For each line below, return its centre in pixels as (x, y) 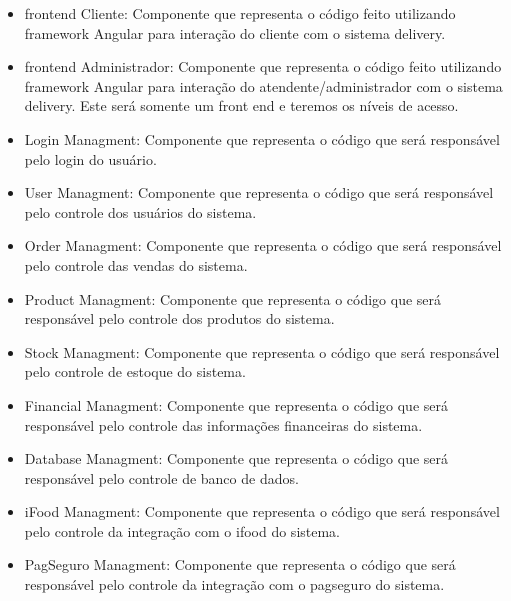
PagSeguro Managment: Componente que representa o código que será (240, 564)
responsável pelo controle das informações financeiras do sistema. (223, 424)
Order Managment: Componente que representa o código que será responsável (263, 245)
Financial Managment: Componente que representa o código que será (236, 404)
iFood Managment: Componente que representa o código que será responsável (262, 511)
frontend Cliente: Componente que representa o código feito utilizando (240, 13)
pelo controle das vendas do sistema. (136, 264)
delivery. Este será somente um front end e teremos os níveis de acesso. (241, 105)
